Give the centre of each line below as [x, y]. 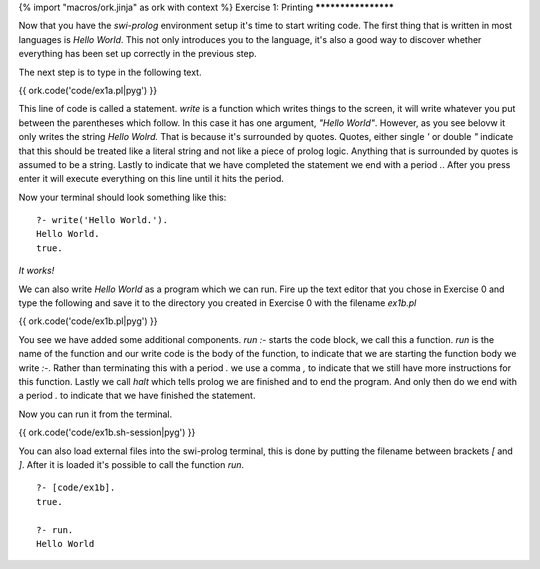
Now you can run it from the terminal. [95, 414]
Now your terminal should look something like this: [122, 197]
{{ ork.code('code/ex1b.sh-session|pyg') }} [107, 432]
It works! [36, 271]
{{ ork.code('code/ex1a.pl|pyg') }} [88, 90]
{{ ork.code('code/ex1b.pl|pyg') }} [88, 321]
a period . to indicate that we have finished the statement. [137, 396]
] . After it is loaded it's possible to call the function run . [131, 464]
